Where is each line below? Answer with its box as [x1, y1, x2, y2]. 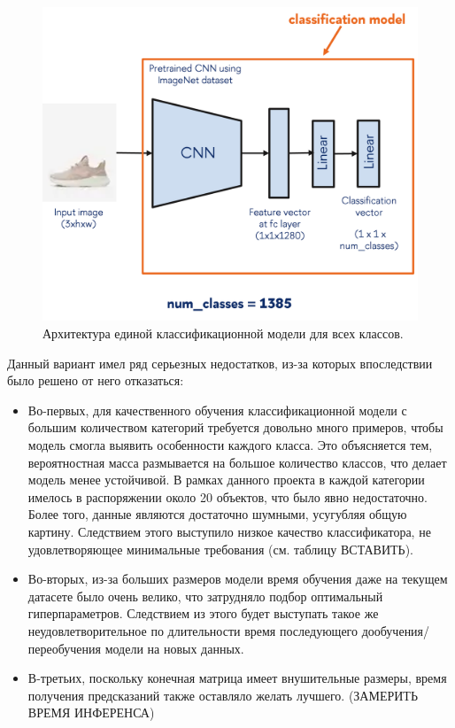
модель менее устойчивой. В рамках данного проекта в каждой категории [27, 470, 425, 489]
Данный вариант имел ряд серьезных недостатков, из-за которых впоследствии [7, 353, 433, 372]
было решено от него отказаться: [7, 371, 184, 390]
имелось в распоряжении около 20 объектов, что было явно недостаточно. [27, 487, 428, 506]
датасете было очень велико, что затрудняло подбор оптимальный [27, 586, 383, 605]
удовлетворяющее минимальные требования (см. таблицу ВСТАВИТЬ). [27, 539, 413, 558]
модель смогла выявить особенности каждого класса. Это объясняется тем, [27, 436, 433, 453]
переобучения [27, 639, 101, 657]
